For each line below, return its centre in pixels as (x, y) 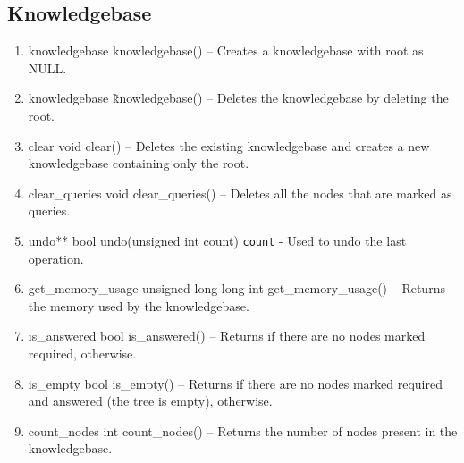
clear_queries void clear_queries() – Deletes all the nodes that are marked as (240, 193)
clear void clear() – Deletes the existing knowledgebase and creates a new (229, 145)
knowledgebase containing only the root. (139, 163)
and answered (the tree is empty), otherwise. (150, 401)
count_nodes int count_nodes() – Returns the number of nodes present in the (243, 430)
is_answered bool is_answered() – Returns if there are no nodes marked (227, 336)
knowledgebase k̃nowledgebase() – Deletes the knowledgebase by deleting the (238, 98)
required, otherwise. (82, 353)
